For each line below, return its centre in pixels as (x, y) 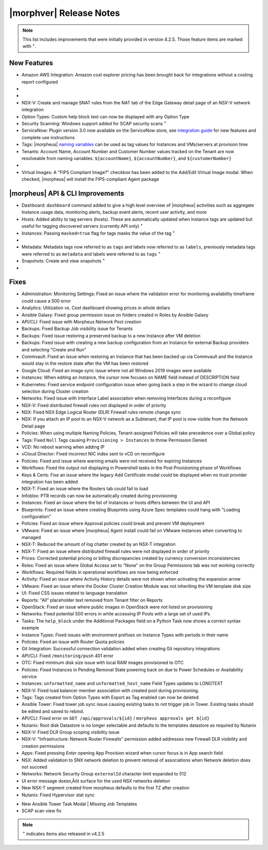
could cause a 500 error (46, 301)
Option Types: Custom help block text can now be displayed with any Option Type (105, 116)
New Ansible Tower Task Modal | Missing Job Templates (79, 804)
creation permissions (43, 746)
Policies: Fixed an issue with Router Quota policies (73, 642)
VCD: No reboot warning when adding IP (63, 447)
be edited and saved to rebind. (53, 711)
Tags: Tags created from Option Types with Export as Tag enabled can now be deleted (110, 697)
